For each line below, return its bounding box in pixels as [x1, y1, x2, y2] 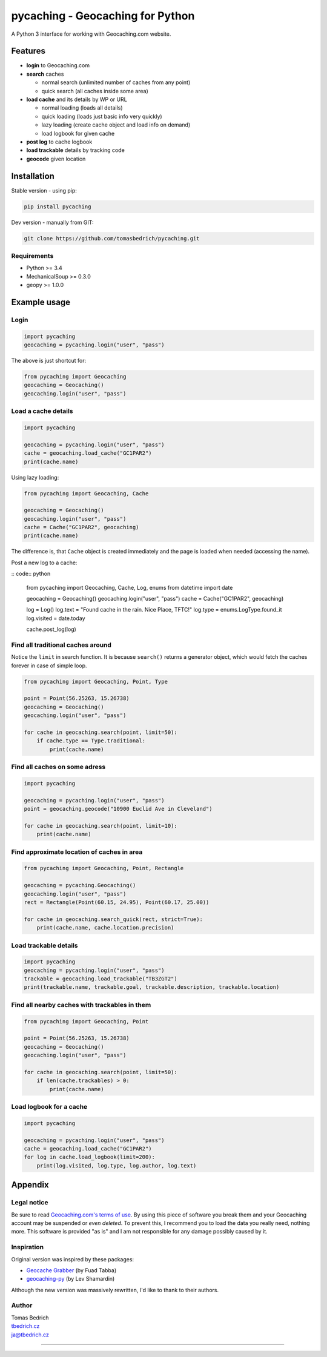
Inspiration [11, 1243, 44, 1252]
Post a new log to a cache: [11, 559, 78, 566]
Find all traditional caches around [11, 641, 112, 649]
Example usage [11, 297, 71, 307]
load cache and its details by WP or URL [26, 96, 127, 103]
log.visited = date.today [26, 615, 85, 622]
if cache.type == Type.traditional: [36, 738, 145, 744]
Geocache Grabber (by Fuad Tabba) [26, 1266, 117, 1274]
